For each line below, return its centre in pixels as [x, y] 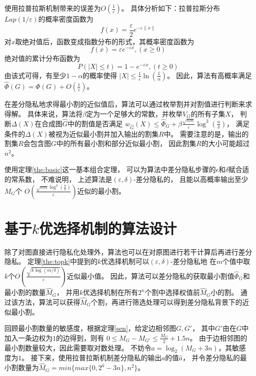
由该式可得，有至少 [35, 75]
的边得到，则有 [80, 337]
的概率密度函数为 [66, 19]
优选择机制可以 [125, 261]
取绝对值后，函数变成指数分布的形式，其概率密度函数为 [105, 41]
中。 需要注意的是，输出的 [206, 133]
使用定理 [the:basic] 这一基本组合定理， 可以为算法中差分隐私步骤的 [110, 169]
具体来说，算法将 [55, 113]
